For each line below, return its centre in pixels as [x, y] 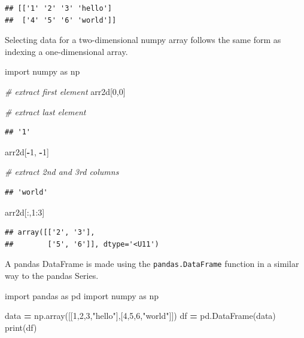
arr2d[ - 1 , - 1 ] [27, 151]
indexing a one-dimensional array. [66, 51]
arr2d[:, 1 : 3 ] [25, 212]
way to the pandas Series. [52, 275]
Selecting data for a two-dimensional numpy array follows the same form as [143, 40]
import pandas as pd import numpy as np [82, 295]
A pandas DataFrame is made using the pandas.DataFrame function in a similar [152, 264]
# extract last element [45, 111]
